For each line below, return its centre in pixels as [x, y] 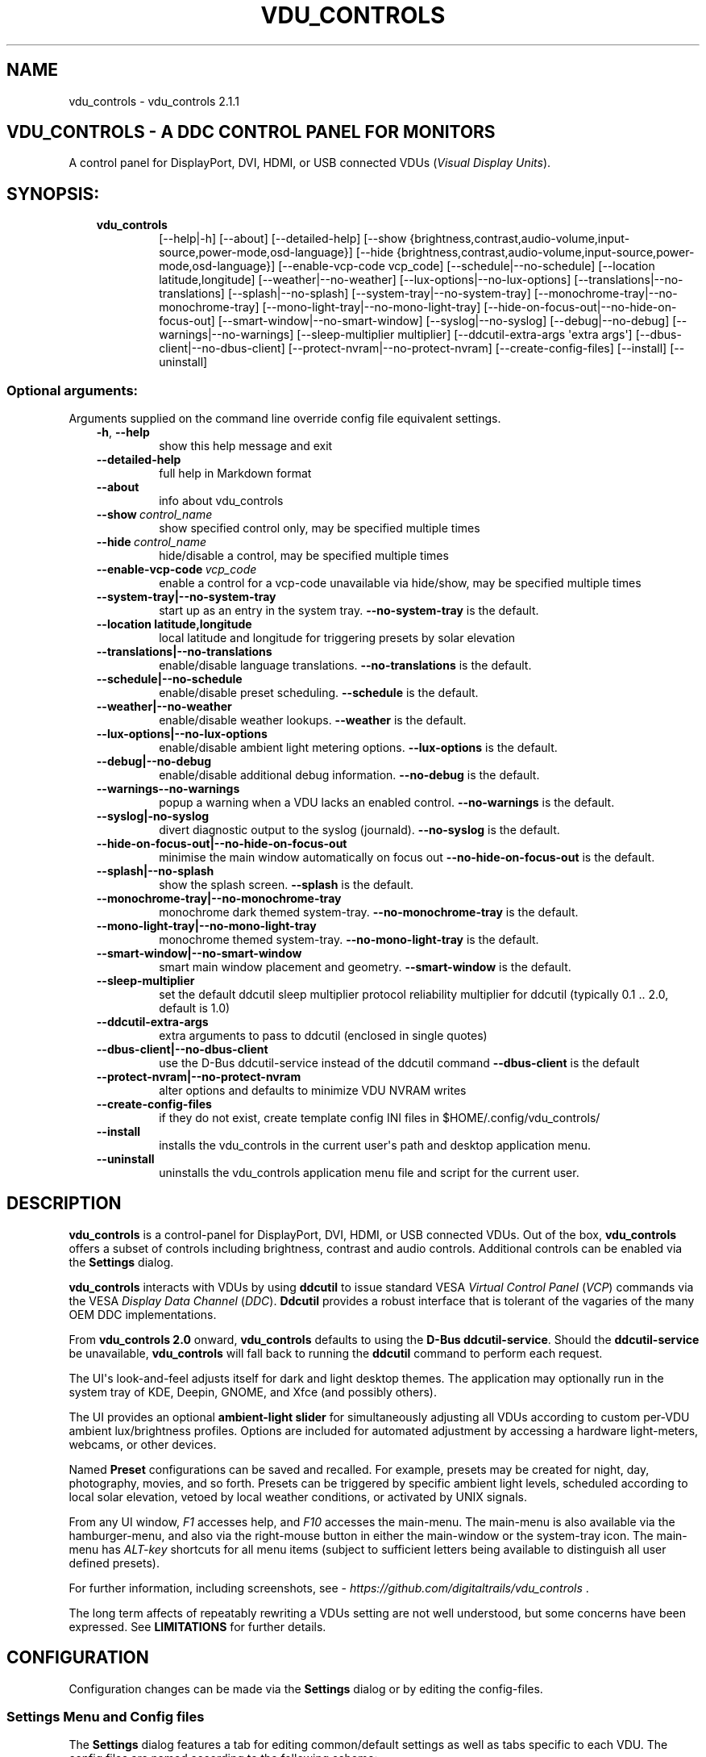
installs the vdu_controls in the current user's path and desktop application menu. [375, 1146]
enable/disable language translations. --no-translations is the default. [345, 666]
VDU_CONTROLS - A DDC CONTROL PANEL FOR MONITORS [251, 132]
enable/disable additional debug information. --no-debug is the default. [349, 775]
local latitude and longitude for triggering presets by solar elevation [337, 638]
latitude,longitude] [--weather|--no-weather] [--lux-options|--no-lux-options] [365, 280]
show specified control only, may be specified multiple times [320, 528]
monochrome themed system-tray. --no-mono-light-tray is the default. [349, 940]
